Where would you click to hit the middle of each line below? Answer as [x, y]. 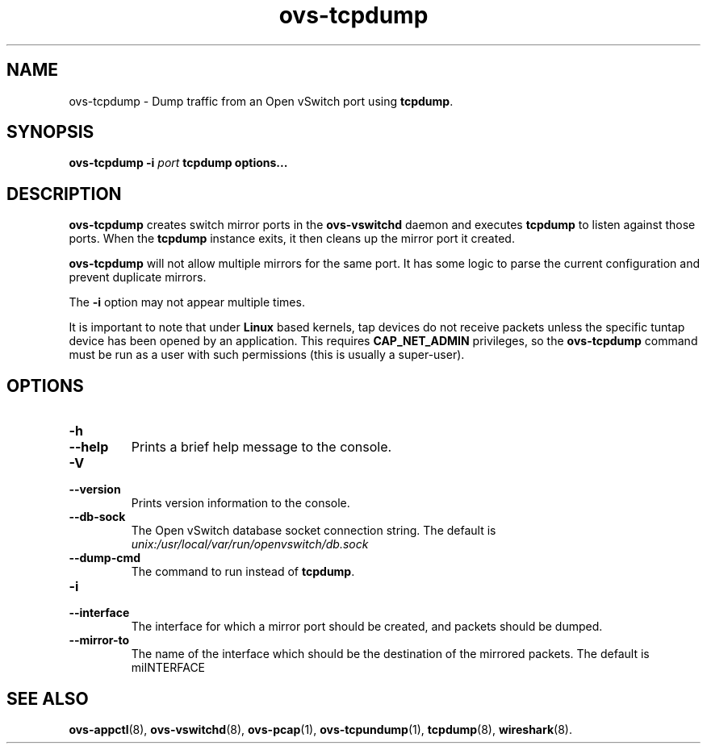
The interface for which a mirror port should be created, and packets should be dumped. [367, 627]
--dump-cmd [105, 558]
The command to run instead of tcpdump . [243, 572]
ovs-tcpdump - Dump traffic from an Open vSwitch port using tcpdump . [261, 101]
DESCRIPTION [64, 194]
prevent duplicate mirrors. [138, 277]
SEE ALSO [48, 698]
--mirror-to [99, 640]
